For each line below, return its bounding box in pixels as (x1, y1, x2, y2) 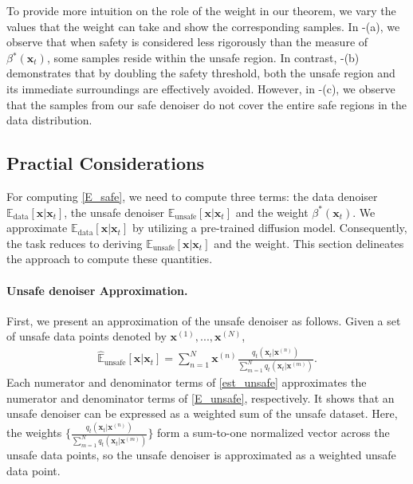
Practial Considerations (6, 151, 204, 175)
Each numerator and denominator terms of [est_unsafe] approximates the (6, 374, 367, 391)
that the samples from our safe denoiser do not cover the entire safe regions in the (6, 96, 407, 112)
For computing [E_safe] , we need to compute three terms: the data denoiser (6, 187, 378, 204)
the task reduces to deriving (6, 234, 143, 251)
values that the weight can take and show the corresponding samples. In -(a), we (6, 18, 400, 34)
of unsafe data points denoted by (6, 328, 167, 344)
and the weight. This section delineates (214, 234, 404, 251)
